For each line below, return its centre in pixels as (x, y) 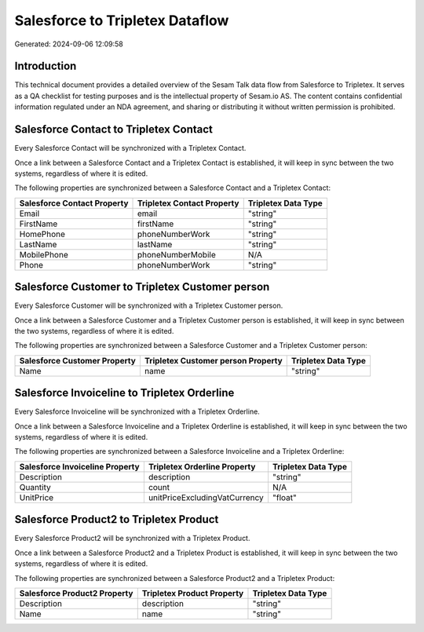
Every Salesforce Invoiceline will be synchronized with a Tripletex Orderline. (137, 411)
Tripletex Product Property (193, 593)
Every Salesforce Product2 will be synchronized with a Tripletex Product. (132, 539)
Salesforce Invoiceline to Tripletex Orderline (124, 393)
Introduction (46, 66)
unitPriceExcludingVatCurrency (206, 497)
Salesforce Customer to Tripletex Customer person (142, 287)
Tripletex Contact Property (188, 203)
